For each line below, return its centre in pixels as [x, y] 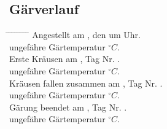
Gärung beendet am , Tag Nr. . [68, 107]
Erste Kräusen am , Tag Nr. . [65, 59]
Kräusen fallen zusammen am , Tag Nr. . [86, 83]
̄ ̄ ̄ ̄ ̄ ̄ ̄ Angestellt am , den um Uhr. [75, 35]
